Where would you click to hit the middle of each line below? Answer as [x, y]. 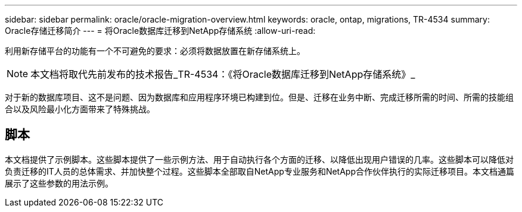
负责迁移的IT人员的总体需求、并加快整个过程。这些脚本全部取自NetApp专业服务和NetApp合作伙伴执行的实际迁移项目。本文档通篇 [260, 171]
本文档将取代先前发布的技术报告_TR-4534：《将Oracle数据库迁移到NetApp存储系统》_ [223, 74]
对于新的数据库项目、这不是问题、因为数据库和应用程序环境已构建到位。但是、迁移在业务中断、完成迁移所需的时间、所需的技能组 [259, 97]
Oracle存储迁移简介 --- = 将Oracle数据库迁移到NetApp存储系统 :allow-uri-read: [160, 31]
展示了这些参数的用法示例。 [59, 183]
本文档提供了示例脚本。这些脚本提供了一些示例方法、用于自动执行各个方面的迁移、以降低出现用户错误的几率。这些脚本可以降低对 [259, 159]
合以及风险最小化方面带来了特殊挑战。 [80, 109]
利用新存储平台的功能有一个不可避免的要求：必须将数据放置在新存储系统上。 [155, 51]
